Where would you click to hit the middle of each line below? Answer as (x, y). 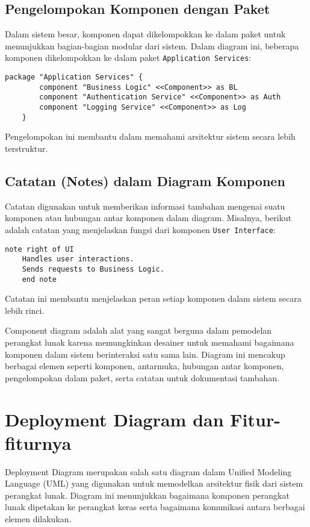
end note (39, 279)
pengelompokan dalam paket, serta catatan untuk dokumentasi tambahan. (142, 377)
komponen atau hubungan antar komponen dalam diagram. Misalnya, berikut (148, 218)
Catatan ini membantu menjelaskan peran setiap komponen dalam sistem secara (153, 298)
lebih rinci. (25, 310)
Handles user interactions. (78, 259)
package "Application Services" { (74, 77)
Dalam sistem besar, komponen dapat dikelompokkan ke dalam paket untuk (145, 34)
